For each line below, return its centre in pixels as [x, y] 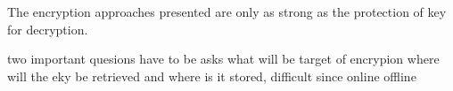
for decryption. [48, 29]
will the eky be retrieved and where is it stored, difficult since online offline [212, 76]
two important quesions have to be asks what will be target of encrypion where [223, 59]
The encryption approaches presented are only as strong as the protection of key [227, 11]
